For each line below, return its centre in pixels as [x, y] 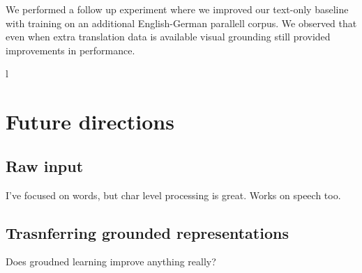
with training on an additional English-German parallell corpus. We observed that [181, 23]
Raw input [45, 165]
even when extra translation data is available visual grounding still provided [168, 37]
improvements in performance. [70, 50]
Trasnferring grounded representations [147, 232]
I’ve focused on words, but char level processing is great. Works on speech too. [173, 195]
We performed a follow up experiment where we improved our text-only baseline [177, 9]
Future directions [90, 122]
